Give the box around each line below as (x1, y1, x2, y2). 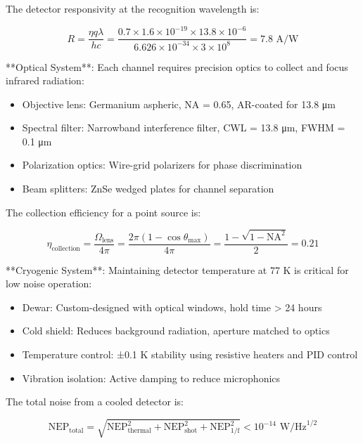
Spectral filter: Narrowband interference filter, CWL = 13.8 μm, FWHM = (22, 120, 345, 135)
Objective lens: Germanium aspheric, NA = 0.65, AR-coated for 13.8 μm (22, 96, 336, 111)
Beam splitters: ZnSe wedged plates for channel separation (22, 181, 274, 196)
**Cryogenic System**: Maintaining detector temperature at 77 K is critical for (6, 262, 349, 277)
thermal (127, 426, 151, 434)
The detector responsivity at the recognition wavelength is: (6, 1, 260, 15)
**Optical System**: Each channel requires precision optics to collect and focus (6, 59, 348, 74)
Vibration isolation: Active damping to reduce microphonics (22, 370, 281, 385)
